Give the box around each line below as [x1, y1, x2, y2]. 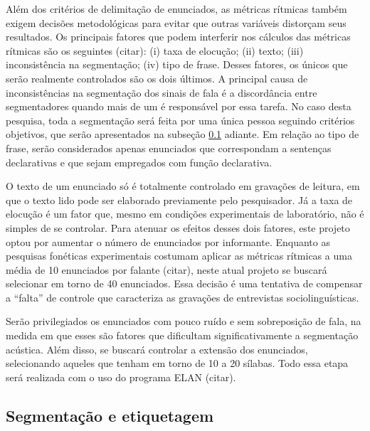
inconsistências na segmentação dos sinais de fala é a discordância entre [6, 85, 317, 100]
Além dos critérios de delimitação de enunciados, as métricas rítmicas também [6, 1, 347, 16]
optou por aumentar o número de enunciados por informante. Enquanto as [6, 234, 330, 249]
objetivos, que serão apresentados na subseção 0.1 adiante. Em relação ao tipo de [6, 127, 359, 142]
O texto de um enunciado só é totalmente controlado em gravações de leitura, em [6, 179, 360, 193]
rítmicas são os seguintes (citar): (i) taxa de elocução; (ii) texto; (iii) [6, 43, 304, 58]
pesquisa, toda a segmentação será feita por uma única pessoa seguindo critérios [6, 112, 355, 127]
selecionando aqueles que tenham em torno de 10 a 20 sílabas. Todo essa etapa [6, 356, 349, 371]
